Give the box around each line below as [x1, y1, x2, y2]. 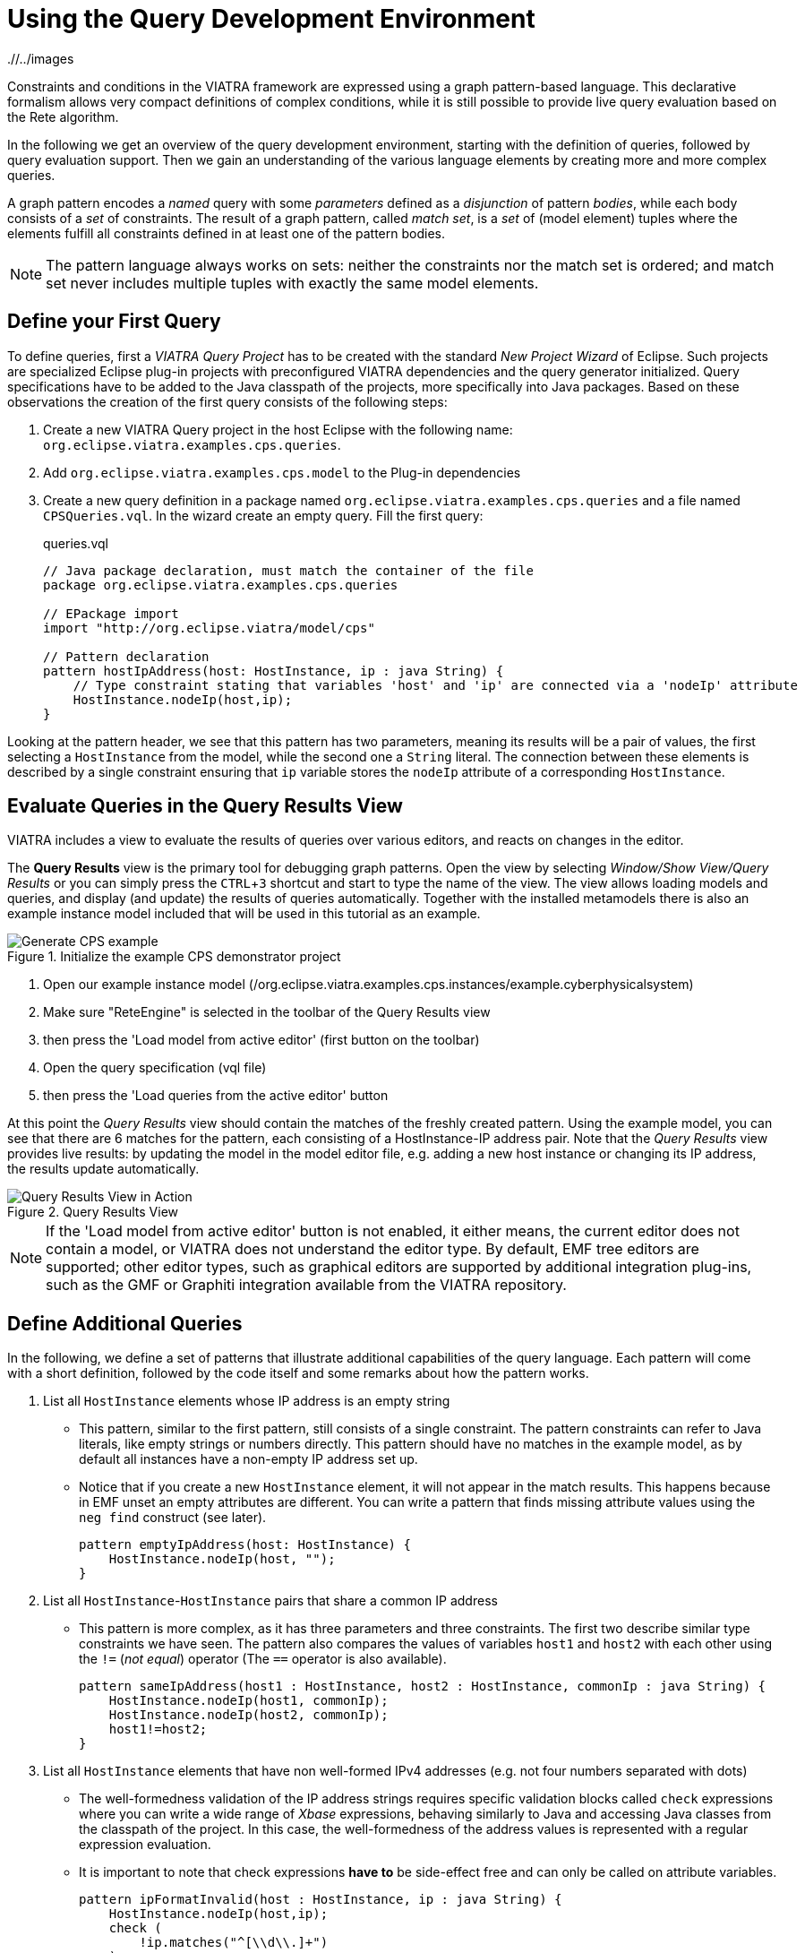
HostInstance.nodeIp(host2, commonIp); [108, 1708, 389, 1723]
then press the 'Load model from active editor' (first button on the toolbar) [43, 1032, 480, 1048]
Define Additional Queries [7, 1312, 243, 1335]
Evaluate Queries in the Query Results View [7, 795, 403, 818]
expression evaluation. [79, 1837, 211, 1853]
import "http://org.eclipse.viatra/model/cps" [43, 620, 375, 635]
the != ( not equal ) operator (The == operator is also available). [79, 1651, 447, 1667]
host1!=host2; [108, 1722, 208, 1737]
